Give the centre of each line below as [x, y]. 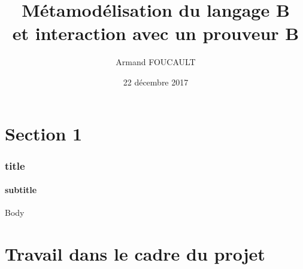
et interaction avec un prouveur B [156, 33]
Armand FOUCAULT [156, 62]
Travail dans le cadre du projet [135, 254]
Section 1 [44, 133]
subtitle [21, 190]
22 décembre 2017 [156, 82]
